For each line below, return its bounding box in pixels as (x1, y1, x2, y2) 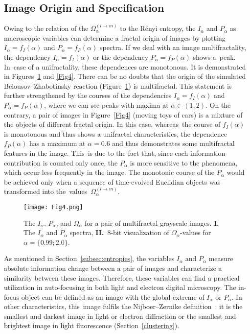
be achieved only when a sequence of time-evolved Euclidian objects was (4, 176, 221, 187)
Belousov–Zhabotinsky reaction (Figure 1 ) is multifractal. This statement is (4, 80, 232, 91)
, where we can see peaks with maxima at (44, 99, 169, 110)
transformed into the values (4, 186, 88, 196)
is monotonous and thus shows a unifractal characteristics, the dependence (4, 128, 227, 139)
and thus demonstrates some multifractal (112, 138, 235, 148)
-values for (180, 227, 211, 238)
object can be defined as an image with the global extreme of (21, 291, 205, 302)
